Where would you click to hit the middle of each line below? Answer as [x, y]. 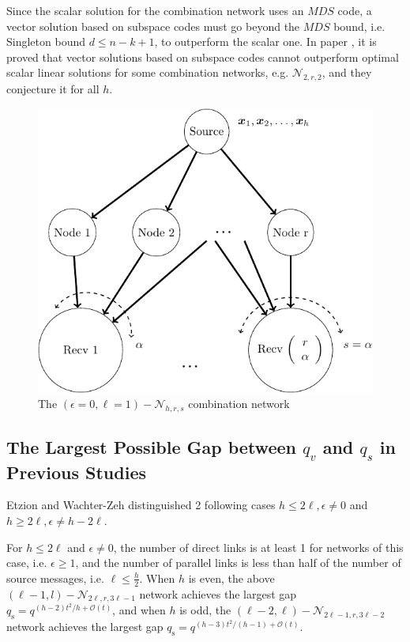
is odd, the [205, 610]
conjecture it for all [53, 89]
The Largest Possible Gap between [151, 447]
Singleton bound [46, 42]
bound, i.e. [359, 26]
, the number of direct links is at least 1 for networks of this [258, 547]
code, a [355, 10]
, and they [347, 72]
